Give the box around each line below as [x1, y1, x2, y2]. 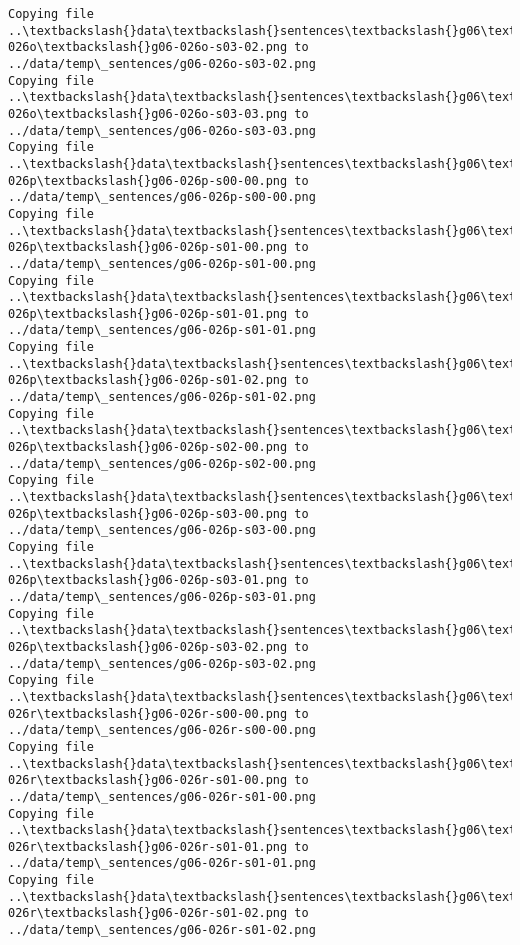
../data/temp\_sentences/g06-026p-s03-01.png [8, 589, 316, 604]
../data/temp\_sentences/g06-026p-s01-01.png [8, 323, 316, 338]
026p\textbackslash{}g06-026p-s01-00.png [8, 240, 288, 255]
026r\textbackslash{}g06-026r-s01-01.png [8, 839, 288, 854]
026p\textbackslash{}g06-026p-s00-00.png [8, 173, 288, 188]
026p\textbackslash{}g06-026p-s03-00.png [8, 506, 288, 521]
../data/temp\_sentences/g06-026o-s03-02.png [8, 56, 316, 71]
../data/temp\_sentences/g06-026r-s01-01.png [8, 856, 316, 871]
